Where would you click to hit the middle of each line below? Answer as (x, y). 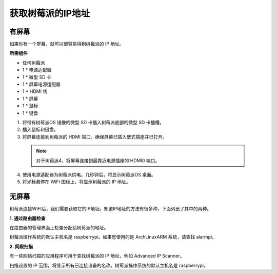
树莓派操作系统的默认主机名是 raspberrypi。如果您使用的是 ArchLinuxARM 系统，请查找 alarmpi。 (113, 237)
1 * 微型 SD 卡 (37, 77)
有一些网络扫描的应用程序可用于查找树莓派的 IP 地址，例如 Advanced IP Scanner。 (97, 256)
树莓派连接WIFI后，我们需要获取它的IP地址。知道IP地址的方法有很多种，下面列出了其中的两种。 (110, 209)
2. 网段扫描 (21, 246)
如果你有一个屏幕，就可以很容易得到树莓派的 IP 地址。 (67, 44)
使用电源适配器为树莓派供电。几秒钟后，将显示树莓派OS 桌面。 (89, 174)
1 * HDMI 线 (35, 91)
